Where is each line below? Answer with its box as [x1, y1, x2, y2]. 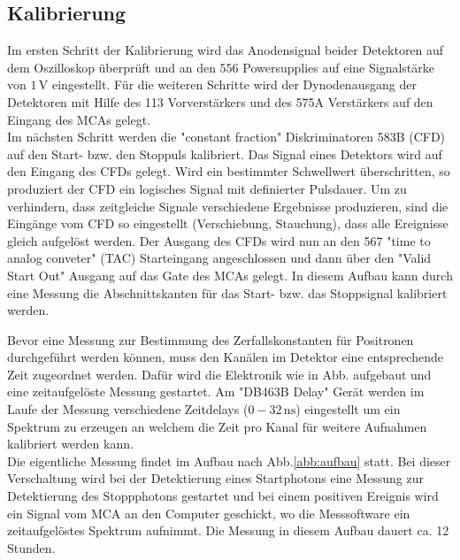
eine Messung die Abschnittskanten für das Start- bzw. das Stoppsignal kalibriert [7, 283, 448, 302]
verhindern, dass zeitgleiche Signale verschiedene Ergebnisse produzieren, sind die [7, 196, 448, 215]
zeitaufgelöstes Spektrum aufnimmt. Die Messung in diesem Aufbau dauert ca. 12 [7, 521, 449, 540]
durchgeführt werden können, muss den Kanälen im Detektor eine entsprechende [7, 348, 443, 366]
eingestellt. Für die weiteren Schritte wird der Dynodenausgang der [51, 75, 417, 94]
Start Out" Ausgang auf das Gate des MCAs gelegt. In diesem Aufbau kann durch [7, 265, 453, 284]
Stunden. [7, 538, 56, 556]
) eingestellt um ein [295, 400, 401, 418]
